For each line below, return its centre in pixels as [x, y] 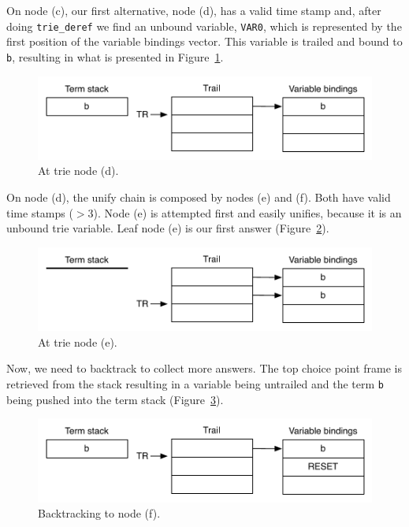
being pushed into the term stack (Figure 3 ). [115, 399]
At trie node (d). [78, 171]
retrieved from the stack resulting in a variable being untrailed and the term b [195, 383]
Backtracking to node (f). [99, 513]
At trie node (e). [78, 341]
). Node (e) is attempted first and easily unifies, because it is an [247, 212]
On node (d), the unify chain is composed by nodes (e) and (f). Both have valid [199, 197]
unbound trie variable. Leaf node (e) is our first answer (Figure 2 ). [168, 228]
